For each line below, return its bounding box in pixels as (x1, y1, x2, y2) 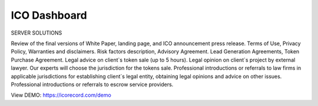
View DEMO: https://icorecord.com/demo (11, 91, 111, 99)
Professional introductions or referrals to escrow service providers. (11, 81, 174, 88)
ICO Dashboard (11, 9, 88, 22)
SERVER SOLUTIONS (11, 29, 62, 36)
